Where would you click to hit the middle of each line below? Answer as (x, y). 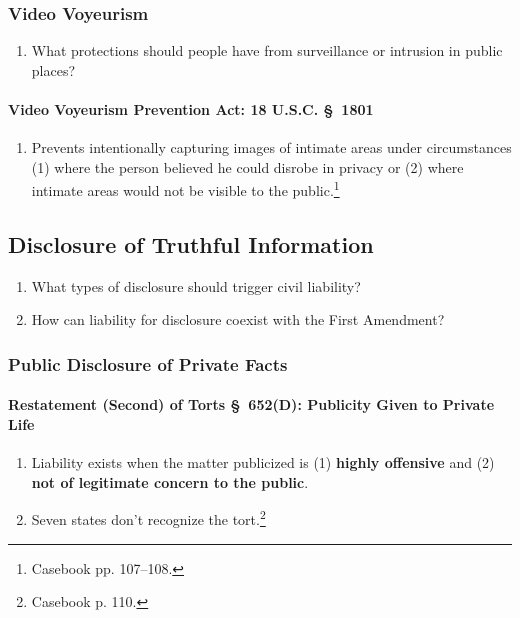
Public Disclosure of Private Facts (148, 363)
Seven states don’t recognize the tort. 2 (148, 518)
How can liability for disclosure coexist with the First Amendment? (238, 319)
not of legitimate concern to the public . (170, 481)
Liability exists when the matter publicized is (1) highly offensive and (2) (263, 462)
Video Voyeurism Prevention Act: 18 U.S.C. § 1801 (191, 109)
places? (53, 69)
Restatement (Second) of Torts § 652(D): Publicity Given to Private (251, 404)
